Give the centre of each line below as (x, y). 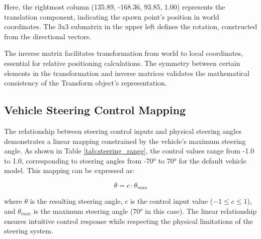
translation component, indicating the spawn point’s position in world (112, 16)
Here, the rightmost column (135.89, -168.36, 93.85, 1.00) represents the (115, 7)
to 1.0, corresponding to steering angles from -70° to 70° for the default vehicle (125, 160)
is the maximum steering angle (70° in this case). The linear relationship (145, 211)
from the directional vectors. (48, 36)
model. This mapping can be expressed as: (69, 170)
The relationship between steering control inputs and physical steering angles (123, 131)
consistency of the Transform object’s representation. (85, 83)
